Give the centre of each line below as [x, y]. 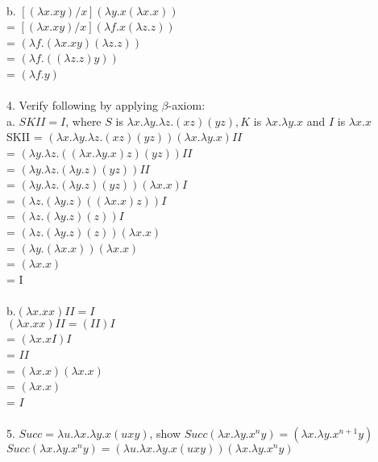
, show [165, 433]
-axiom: [187, 105]
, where [83, 121]
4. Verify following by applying [82, 105]
